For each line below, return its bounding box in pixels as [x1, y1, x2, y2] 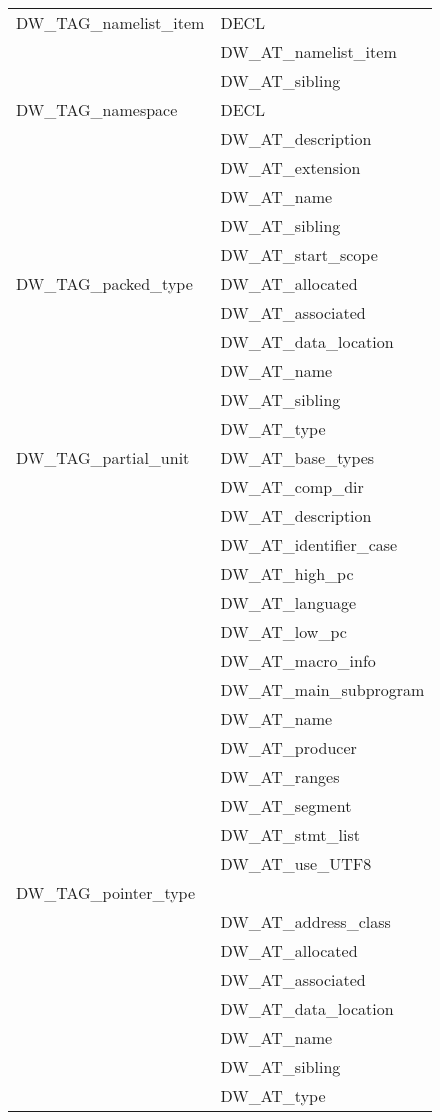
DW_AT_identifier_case [220, 533, 398, 556]
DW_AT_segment [220, 794, 352, 817]
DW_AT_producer [220, 736, 357, 759]
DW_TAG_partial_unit [16, 446, 190, 469]
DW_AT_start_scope [220, 243, 378, 266]
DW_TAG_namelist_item [16, 11, 205, 34]
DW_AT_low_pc [220, 620, 347, 643]
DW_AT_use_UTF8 [220, 852, 372, 875]
